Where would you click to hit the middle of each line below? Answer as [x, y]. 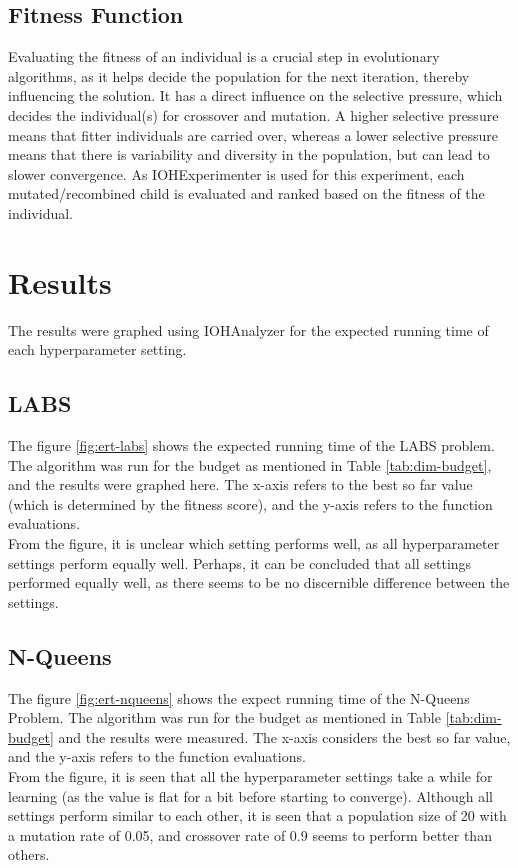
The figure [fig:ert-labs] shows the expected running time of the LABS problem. [251, 445]
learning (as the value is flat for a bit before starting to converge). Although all [251, 795]
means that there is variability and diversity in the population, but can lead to [249, 154]
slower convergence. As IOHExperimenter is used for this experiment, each [236, 173]
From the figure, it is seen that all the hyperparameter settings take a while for [250, 775]
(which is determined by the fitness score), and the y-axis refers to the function [250, 503]
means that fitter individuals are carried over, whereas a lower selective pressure [253, 134]
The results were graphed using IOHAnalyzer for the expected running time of [248, 329]
